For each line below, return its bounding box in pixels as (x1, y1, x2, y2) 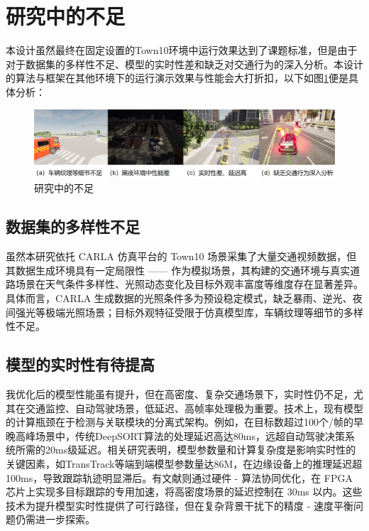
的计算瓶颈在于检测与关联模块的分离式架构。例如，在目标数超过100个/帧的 (6, 414, 353, 429)
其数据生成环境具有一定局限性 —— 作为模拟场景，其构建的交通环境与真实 (6, 262, 351, 277)
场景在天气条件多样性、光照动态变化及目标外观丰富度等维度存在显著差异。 (15, 277, 363, 291)
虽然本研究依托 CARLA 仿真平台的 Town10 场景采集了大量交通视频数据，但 (6, 249, 357, 264)
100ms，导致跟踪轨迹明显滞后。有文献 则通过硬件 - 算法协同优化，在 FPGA (6, 470, 353, 485)
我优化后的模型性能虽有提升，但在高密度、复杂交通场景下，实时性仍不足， (6, 386, 353, 401)
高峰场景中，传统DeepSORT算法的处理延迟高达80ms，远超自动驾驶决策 (15, 428, 346, 443)
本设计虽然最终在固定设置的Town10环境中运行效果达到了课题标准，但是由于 (6, 43, 358, 58)
